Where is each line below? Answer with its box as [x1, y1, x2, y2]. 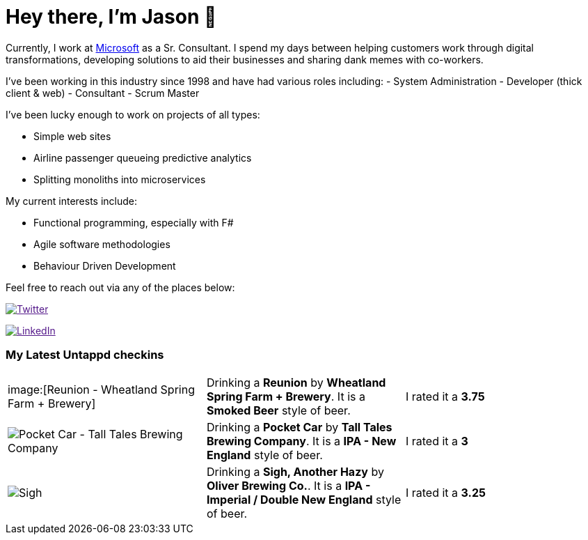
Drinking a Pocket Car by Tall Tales [206, 419, 392, 434]
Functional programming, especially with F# [33, 216, 234, 229]
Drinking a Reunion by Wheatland [206, 375, 386, 389]
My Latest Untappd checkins [6, 348, 164, 362]
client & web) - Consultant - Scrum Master [6, 86, 200, 99]
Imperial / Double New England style [206, 492, 402, 507]
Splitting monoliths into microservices [33, 173, 206, 185]
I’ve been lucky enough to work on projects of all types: [6, 108, 260, 121]
